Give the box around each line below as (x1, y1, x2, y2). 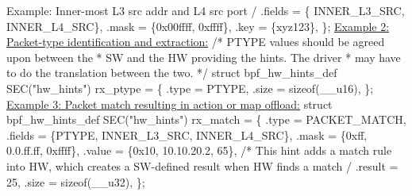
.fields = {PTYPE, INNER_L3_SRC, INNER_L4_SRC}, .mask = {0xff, (6, 126, 368, 143)
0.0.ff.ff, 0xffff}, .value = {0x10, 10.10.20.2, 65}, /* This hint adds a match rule (6, 142, 392, 159)
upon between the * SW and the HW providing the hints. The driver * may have (6, 48, 401, 65)
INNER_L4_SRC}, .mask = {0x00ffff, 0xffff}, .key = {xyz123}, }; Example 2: (6, 17, 390, 34)
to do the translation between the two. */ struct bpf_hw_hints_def (6, 64, 337, 81)
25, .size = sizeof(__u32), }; (6, 173, 145, 190)
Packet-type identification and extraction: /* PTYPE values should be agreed (6, 33, 385, 50)
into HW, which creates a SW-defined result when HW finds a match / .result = (6, 157, 399, 174)
